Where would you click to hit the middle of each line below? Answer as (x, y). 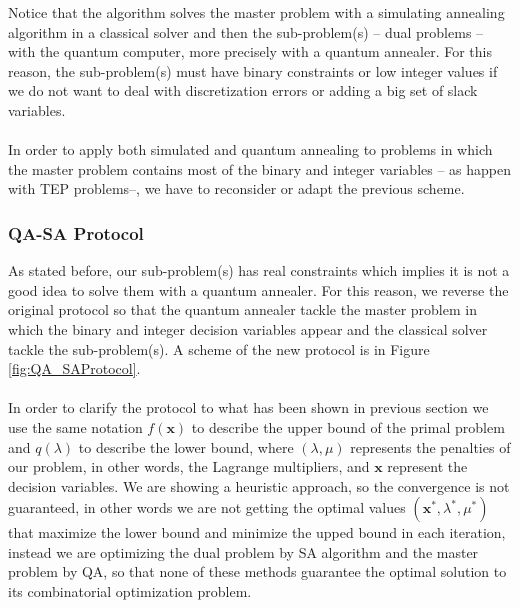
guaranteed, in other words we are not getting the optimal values (207, 507)
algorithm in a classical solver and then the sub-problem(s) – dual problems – (246, 31)
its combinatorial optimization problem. (130, 591)
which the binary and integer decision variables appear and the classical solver (248, 328)
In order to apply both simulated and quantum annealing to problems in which (250, 149)
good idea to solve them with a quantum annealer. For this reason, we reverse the (258, 289)
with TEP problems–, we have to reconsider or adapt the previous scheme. (236, 188)
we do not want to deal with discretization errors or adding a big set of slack (243, 90)
